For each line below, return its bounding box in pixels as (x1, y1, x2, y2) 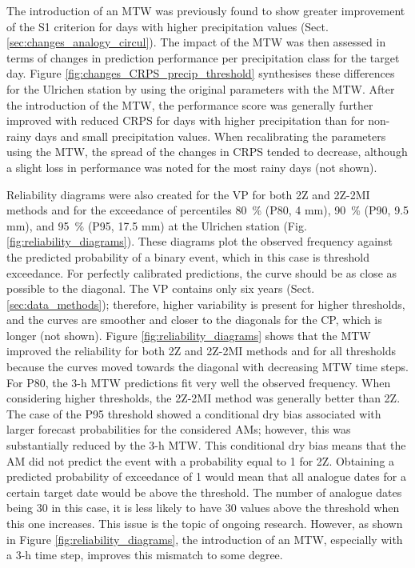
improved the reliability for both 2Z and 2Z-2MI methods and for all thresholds (6, 342, 396, 359)
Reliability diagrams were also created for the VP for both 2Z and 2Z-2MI (6, 186, 370, 202)
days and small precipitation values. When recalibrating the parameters (34, 127, 386, 144)
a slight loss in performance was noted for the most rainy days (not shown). (6, 158, 377, 175)
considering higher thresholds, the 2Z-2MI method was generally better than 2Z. (6, 390, 401, 406)
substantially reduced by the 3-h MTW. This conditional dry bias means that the (6, 437, 406, 454)
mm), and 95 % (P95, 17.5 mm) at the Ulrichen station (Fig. (6, 217, 307, 234)
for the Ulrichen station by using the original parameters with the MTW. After (6, 80, 395, 97)
